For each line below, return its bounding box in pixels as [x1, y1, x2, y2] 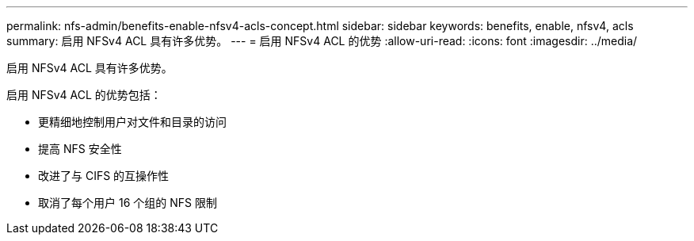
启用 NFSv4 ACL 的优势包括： [6, 88, 162, 101]
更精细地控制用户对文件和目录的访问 [38, 115, 227, 128]
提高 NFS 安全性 [38, 142, 122, 155]
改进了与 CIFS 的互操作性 [38, 169, 170, 182]
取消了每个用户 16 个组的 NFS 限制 [38, 196, 217, 209]
